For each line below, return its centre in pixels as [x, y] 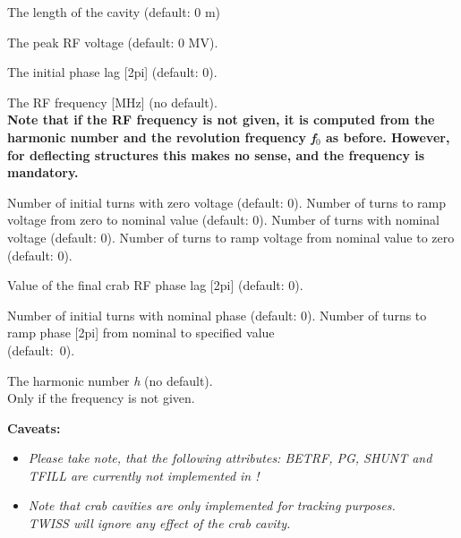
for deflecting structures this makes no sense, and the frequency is [216, 154]
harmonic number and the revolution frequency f [162, 137]
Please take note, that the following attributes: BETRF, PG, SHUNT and [230, 458]
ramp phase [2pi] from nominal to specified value [141, 333]
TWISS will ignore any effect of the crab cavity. [159, 523]
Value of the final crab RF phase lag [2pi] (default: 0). [155, 285]
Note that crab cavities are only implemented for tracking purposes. [212, 505]
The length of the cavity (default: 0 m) [114, 12]
